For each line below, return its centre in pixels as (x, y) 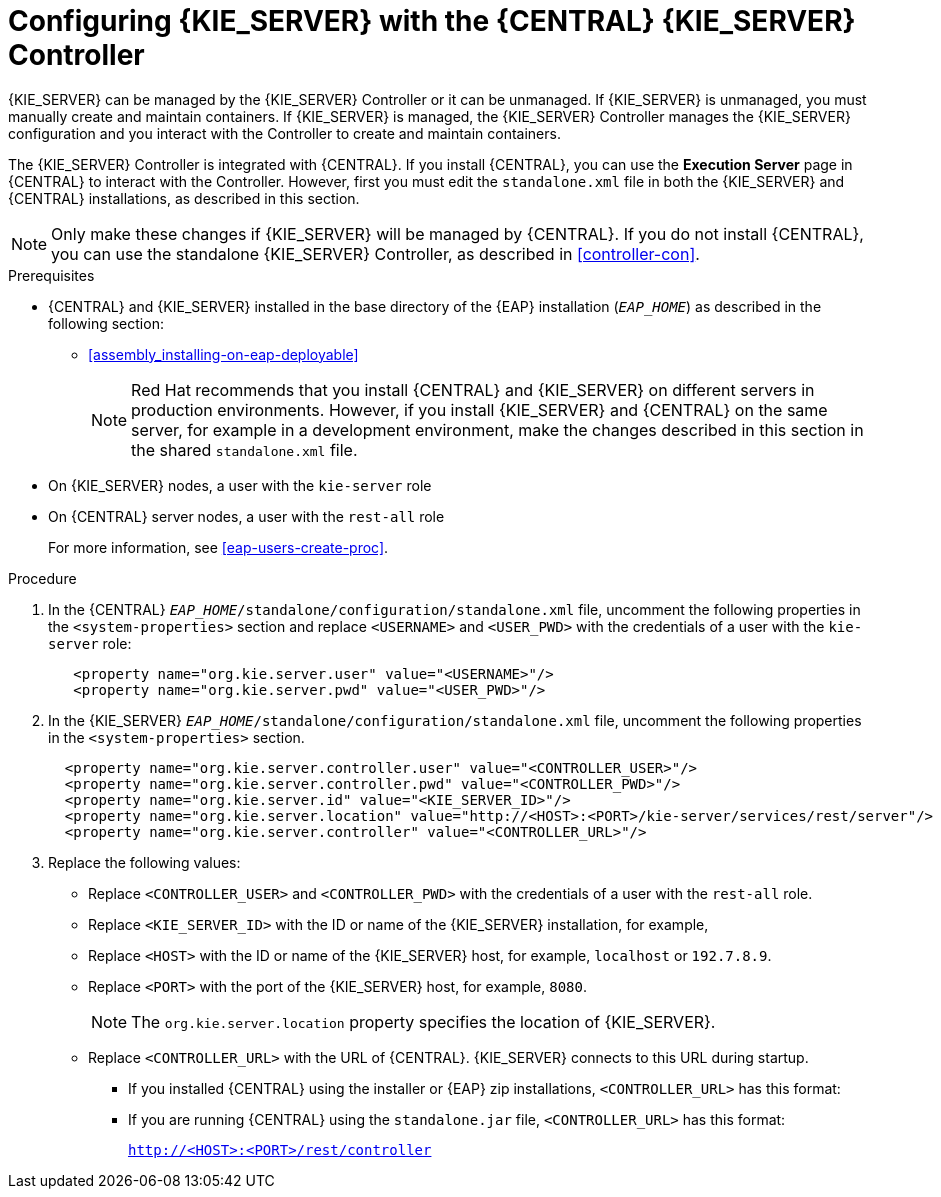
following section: (106, 323)
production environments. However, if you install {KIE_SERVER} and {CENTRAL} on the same (479, 409)
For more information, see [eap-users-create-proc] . (218, 547)
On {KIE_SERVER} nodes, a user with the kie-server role (240, 485)
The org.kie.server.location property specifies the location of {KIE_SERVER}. (423, 1021)
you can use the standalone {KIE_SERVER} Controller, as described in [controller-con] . (375, 253)
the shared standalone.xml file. (244, 449)
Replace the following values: (144, 862)
